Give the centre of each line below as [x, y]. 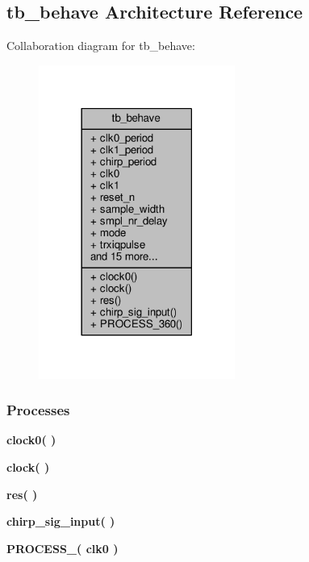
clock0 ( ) [31, 440]
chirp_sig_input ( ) [61, 521]
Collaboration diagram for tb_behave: [101, 46]
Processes [38, 410]
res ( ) [22, 494]
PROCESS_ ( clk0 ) [63, 548]
